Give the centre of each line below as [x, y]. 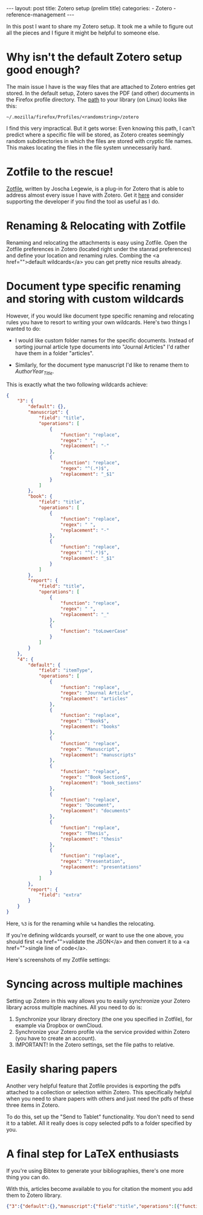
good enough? [43, 70]
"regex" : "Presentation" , [93, 862]
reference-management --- [40, 14]
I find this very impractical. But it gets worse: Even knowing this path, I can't [101, 128]
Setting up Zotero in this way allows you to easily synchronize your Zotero [98, 1001]
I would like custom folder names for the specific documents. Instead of [104, 340]
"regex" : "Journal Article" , [97, 693]
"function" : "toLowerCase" [94, 631]
